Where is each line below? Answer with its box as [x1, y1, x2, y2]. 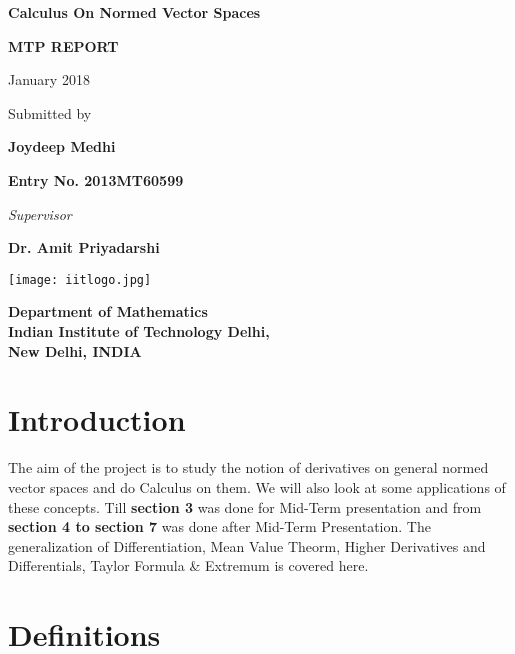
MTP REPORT [8, 35, 119, 56]
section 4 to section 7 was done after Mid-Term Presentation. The [8, 516, 431, 537]
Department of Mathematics [8, 301, 208, 322]
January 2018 [8, 69, 90, 90]
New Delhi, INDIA [8, 340, 142, 361]
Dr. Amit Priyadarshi [8, 237, 160, 258]
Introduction [8, 399, 186, 440]
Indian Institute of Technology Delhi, [8, 321, 270, 341]
